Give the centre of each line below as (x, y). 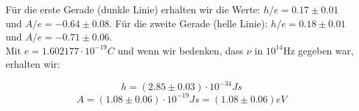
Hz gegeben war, (318, 50)
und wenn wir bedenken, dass (181, 50)
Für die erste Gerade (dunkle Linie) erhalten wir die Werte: (133, 9)
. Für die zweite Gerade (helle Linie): (189, 23)
